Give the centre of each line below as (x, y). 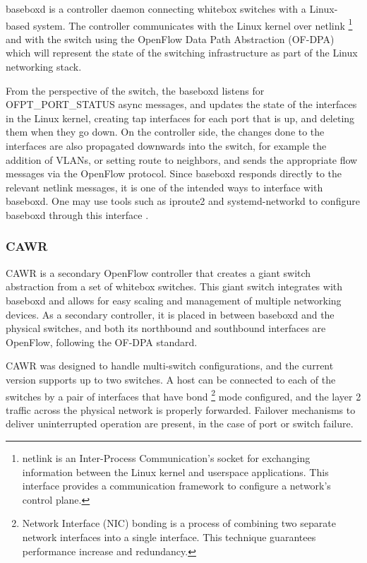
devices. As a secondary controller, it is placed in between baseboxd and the (170, 314)
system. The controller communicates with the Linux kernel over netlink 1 (193, 24)
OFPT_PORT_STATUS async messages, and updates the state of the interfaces (181, 104)
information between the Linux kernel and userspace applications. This (175, 472)
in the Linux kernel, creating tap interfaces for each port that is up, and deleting (180, 118)
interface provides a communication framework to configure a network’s (176, 486)
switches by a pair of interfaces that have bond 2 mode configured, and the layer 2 (183, 395)
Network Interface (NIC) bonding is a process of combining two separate (179, 523)
